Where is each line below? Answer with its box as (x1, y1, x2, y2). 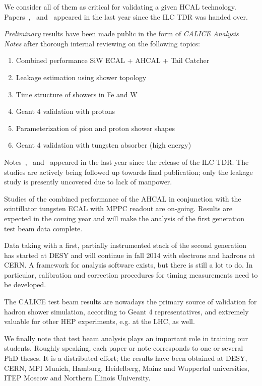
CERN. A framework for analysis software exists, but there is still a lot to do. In (4, 260, 253, 270)
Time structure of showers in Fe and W (16, 89, 138, 99)
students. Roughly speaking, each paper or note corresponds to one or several (4, 343, 243, 353)
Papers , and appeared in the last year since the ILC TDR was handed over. (4, 11, 248, 22)
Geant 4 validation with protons (16, 106, 115, 116)
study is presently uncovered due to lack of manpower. (4, 176, 172, 187)
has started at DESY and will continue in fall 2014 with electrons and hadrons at (4, 249, 255, 260)
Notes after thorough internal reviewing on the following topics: (4, 38, 200, 48)
